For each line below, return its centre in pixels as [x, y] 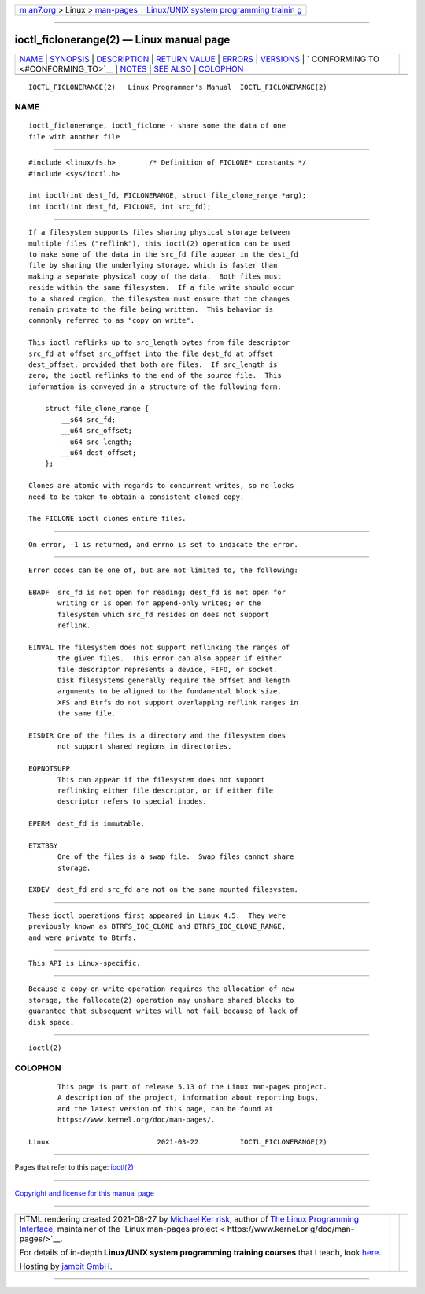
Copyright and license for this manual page [85, 1193]
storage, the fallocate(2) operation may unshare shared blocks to [161, 1000]
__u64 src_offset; [97, 431]
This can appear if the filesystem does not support [161, 780]
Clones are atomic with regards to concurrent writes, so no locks [161, 486]
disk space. [52, 1022]
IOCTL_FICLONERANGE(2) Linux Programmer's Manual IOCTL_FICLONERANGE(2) [178, 87]
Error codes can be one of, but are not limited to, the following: [163, 570]
